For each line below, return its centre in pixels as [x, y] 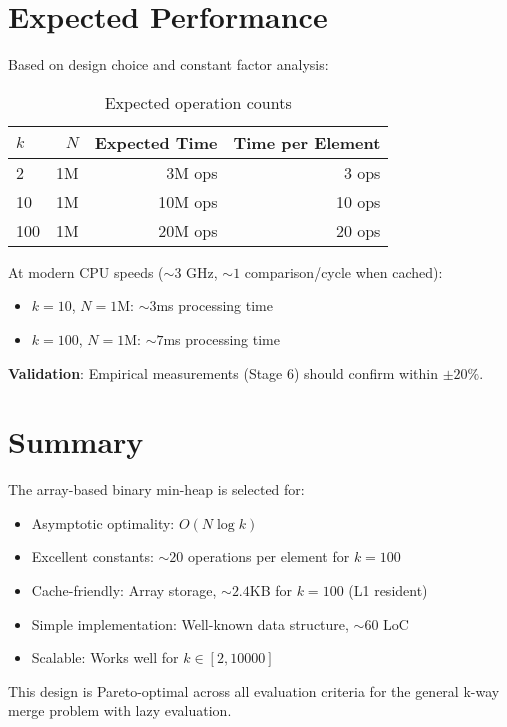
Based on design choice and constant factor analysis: [168, 64]
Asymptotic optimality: [103, 522]
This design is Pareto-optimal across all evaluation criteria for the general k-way [254, 690]
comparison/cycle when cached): [343, 271]
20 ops [358, 230]
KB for [271, 590]
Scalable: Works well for [105, 657]
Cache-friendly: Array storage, [124, 590]
